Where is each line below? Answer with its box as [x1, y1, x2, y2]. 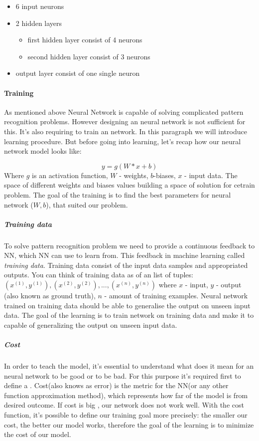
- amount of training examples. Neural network [104, 290, 248, 301]
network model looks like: [4, 146, 82, 156]
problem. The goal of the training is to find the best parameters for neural [4, 189, 231, 200]
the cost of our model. [4, 429, 71, 440]
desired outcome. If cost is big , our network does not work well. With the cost [4, 400, 244, 410]
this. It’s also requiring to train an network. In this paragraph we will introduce [4, 126, 247, 136]
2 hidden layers [15, 17, 62, 28]
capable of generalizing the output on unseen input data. [4, 319, 177, 330]
